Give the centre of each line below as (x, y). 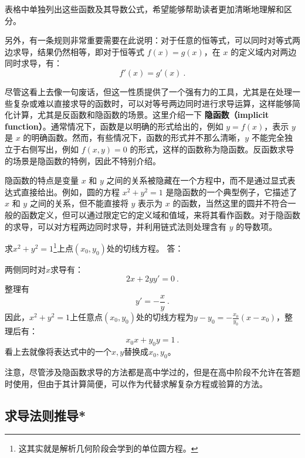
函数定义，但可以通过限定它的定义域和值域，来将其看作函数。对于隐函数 (160, 214)
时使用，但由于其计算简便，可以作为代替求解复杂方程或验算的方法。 (136, 383)
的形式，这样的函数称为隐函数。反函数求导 (212, 149)
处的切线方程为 (165, 317)
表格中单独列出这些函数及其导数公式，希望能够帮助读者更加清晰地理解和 (144, 9)
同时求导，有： (33, 63)
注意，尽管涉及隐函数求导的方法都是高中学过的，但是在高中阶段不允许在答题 (152, 372)
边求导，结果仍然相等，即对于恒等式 (74, 51)
